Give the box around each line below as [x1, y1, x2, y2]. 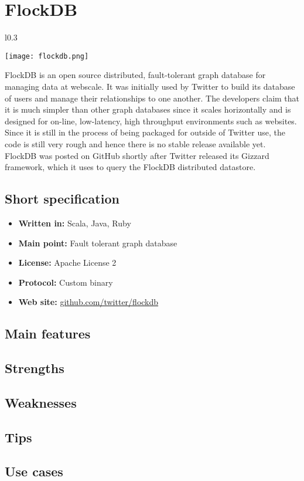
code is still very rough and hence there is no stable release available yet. [5, 137, 266, 150]
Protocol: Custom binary [18, 276, 113, 288]
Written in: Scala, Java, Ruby [18, 216, 131, 229]
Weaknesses [5, 393, 77, 411]
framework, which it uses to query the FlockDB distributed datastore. [5, 161, 256, 173]
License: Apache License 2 [18, 256, 117, 269]
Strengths [5, 359, 64, 377]
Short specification [5, 189, 119, 208]
